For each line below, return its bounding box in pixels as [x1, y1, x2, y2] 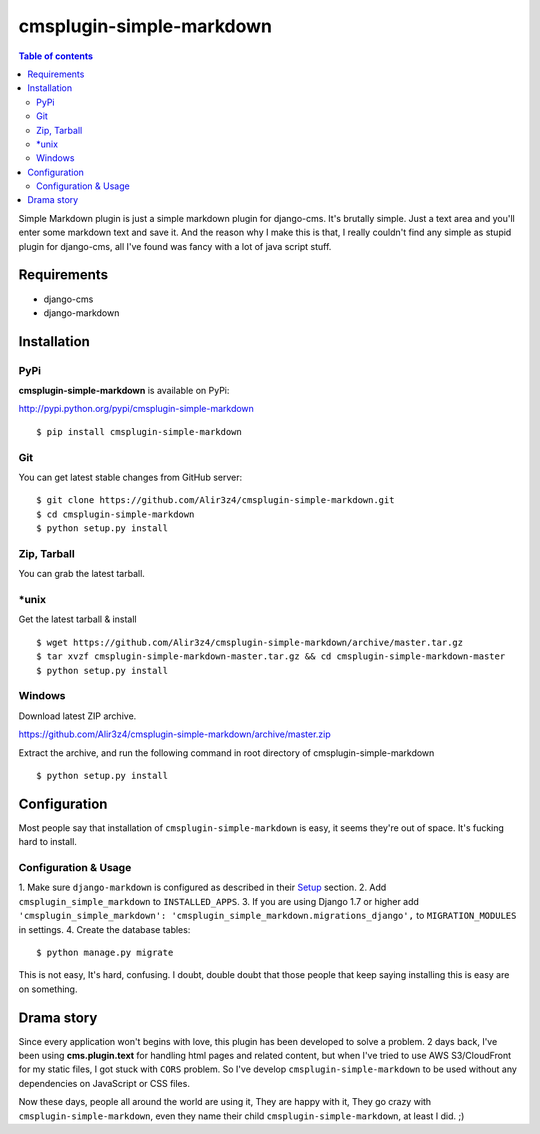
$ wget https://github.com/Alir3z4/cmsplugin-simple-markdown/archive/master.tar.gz [36, 636, 464, 648]
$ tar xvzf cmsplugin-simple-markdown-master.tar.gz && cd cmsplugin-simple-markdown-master [36, 651, 506, 662]
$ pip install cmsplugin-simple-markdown [36, 426, 242, 437]
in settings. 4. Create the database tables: [18, 923, 191, 935]
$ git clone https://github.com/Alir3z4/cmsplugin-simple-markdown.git [36, 495, 395, 506]
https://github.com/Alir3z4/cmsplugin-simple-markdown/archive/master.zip [18, 728, 332, 740]
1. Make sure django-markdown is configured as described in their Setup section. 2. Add [18, 881, 387, 894]
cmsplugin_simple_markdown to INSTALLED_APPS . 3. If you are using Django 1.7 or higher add [18, 895, 420, 907]
